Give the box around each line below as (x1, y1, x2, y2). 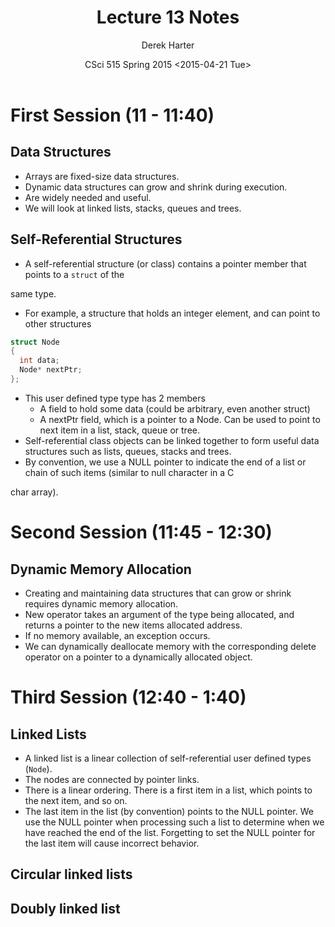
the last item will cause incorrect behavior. (24, 837, 200, 849)
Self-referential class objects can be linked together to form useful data (24, 434, 320, 446)
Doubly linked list (10, 900, 121, 917)
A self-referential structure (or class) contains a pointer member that (24, 257, 307, 270)
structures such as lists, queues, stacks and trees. (24, 445, 232, 457)
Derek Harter (141, 39, 195, 51)
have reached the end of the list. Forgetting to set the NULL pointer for (24, 826, 316, 838)
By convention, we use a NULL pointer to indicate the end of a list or (24, 456, 307, 468)
